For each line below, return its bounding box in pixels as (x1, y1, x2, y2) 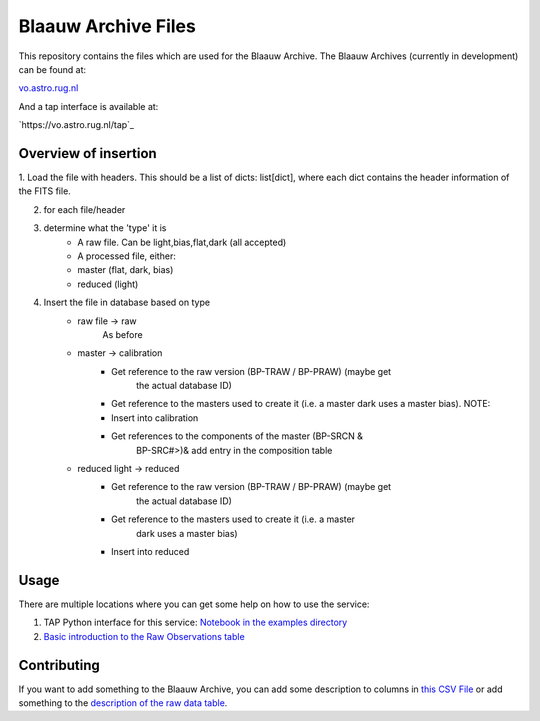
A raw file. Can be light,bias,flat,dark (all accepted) (77, 236, 287, 248)
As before (102, 328, 144, 340)
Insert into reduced (111, 546, 190, 557)
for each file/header (43, 203, 126, 215)
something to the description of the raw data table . (18, 696, 228, 709)
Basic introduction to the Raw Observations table (43, 630, 245, 642)
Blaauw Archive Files (18, 15, 197, 37)
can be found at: (18, 63, 87, 75)
